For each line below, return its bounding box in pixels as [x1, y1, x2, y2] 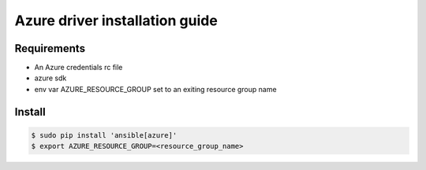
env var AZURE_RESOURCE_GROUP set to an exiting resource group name [34, 84, 277, 94]
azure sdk [34, 73, 67, 83]
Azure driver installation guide [14, 12, 219, 29]
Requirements [14, 42, 86, 55]
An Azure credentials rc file [34, 63, 123, 72]
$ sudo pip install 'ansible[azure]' [31, 131, 177, 139]
